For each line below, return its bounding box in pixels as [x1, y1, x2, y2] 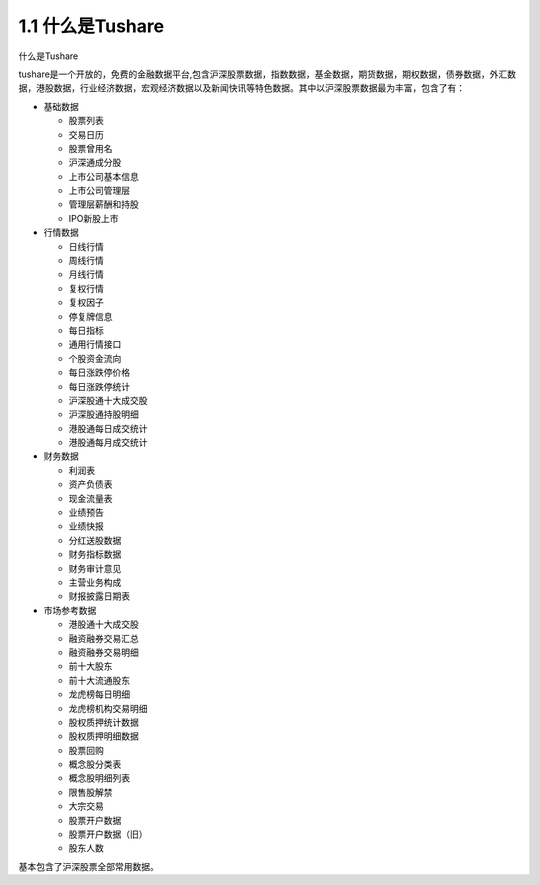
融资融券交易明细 [68, 646, 139, 658]
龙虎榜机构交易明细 [68, 702, 148, 714]
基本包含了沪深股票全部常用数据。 [18, 860, 159, 872]
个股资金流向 [68, 352, 122, 364]
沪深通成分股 [68, 156, 122, 169]
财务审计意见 [68, 562, 122, 574]
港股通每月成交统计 [68, 436, 148, 449]
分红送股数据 [68, 534, 122, 546]
